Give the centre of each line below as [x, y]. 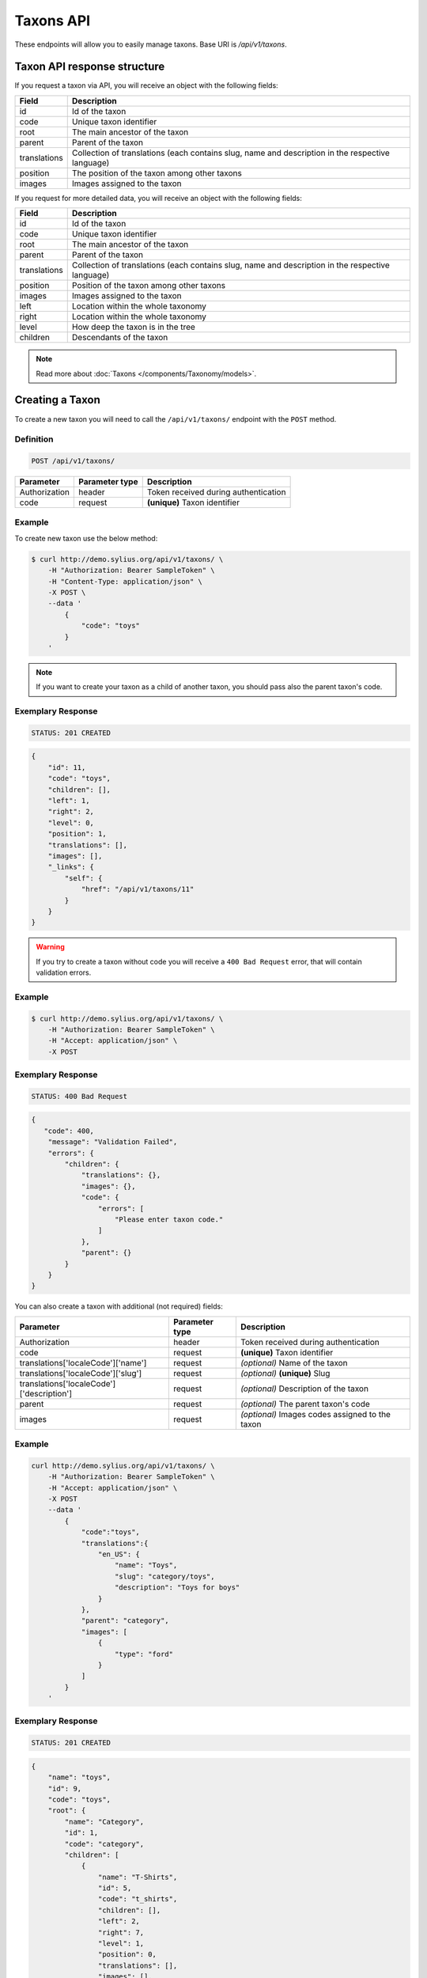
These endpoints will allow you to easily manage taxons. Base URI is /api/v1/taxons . [151, 44]
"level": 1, [121, 1944]
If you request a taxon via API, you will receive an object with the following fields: [146, 85]
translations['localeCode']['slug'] [81, 1373]
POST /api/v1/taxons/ [73, 461]
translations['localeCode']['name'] [83, 1362]
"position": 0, [127, 1955]
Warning [50, 947]
